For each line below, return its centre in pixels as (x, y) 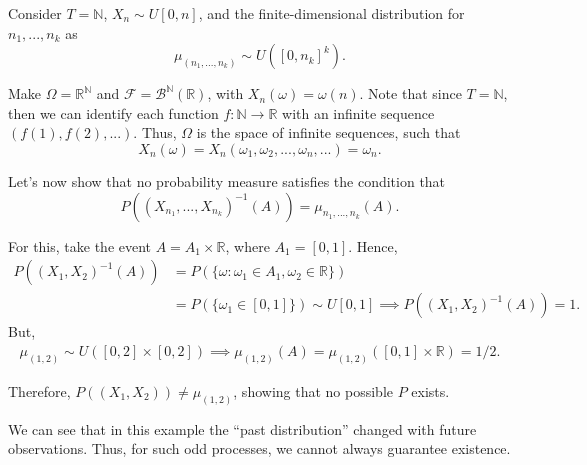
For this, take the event (80, 245)
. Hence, (373, 245)
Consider (35, 13)
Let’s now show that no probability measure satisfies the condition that (227, 180)
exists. (430, 390)
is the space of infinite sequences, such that (328, 132)
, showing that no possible (313, 390)
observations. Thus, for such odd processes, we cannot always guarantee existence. (259, 448)
